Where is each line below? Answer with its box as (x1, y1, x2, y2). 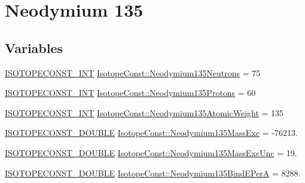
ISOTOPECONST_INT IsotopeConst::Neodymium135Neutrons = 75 (5, 66, 261, 79)
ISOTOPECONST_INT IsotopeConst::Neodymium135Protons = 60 (5, 86, 256, 99)
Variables (5, 38, 63, 57)
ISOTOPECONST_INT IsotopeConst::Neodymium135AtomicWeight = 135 (5, 106, 284, 119)
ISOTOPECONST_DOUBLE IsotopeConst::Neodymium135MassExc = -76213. (5, 126, 298, 139)
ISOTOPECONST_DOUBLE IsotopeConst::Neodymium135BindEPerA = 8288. (5, 166, 301, 179)
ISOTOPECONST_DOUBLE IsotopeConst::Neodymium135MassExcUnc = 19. (5, 146, 297, 159)
